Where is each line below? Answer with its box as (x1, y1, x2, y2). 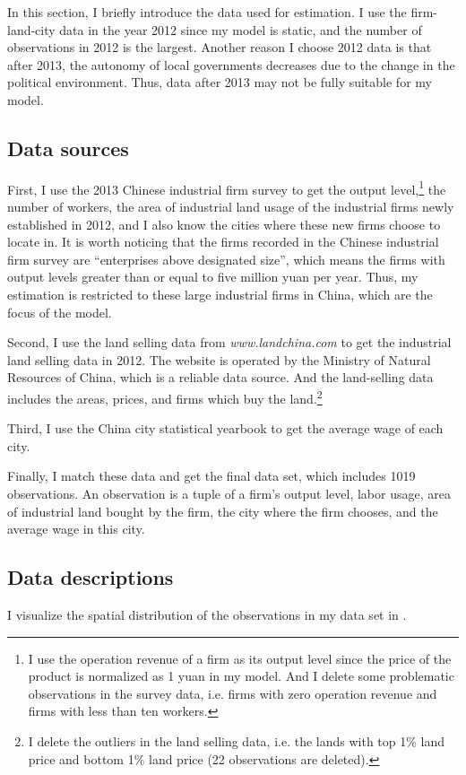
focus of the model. (7, 302, 112, 321)
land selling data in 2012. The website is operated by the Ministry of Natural (7, 350, 431, 369)
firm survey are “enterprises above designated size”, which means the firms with (7, 249, 445, 268)
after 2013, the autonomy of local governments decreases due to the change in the (7, 55, 455, 74)
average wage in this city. (7, 519, 145, 538)
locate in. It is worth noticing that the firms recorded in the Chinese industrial (7, 232, 439, 251)
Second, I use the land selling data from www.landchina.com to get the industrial (7, 333, 452, 352)
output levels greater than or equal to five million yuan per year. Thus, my (7, 267, 419, 286)
